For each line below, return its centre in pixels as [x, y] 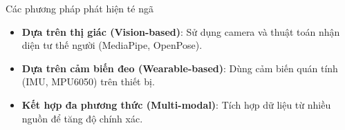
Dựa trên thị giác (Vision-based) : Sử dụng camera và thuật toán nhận [181, 31]
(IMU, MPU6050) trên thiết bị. [88, 82]
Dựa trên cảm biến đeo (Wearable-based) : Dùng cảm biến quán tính [180, 68]
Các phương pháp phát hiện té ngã [80, 8]
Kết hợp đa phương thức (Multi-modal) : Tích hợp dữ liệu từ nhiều [176, 104]
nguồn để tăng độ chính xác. [82, 118]
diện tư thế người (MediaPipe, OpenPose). [112, 45]
